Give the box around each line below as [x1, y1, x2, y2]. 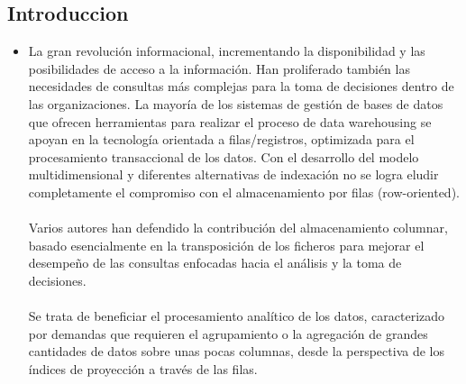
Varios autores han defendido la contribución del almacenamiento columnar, [28, 218, 448, 237]
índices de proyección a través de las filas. [28, 359, 258, 378]
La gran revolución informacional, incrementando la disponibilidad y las [28, 41, 425, 60]
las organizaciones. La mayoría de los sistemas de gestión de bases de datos [28, 94, 443, 113]
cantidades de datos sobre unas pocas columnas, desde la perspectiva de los [28, 342, 444, 361]
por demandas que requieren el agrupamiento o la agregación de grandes [28, 324, 428, 343]
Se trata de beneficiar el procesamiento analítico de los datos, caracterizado [28, 306, 445, 325]
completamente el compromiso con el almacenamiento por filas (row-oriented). [28, 182, 460, 201]
